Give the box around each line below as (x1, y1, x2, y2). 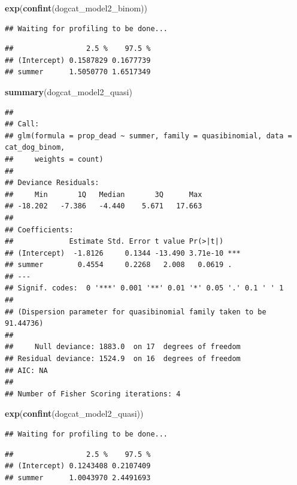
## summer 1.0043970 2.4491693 (5, 473, 151, 482)
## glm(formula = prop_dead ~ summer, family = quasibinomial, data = (5, 131, 292, 140)
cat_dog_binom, (5, 143, 65, 152)
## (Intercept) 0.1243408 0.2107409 (5, 462, 151, 471)
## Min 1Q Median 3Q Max (5, 190, 202, 199)
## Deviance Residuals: (5, 178, 99, 187)
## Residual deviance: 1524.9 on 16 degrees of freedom (5, 354, 241, 363)
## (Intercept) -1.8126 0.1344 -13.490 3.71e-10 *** (5, 248, 241, 257)
